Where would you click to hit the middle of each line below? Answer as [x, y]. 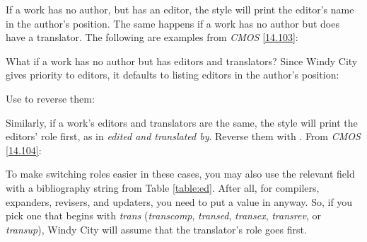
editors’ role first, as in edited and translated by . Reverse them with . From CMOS [183, 136]
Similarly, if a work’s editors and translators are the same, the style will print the [182, 122]
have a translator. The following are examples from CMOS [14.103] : [152, 37]
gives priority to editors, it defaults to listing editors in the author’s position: [173, 75]
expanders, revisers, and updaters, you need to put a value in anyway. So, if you [179, 201]
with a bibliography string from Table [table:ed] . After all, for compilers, [163, 187]
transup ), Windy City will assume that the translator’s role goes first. [156, 229]
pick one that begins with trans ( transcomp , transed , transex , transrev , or [163, 215]
